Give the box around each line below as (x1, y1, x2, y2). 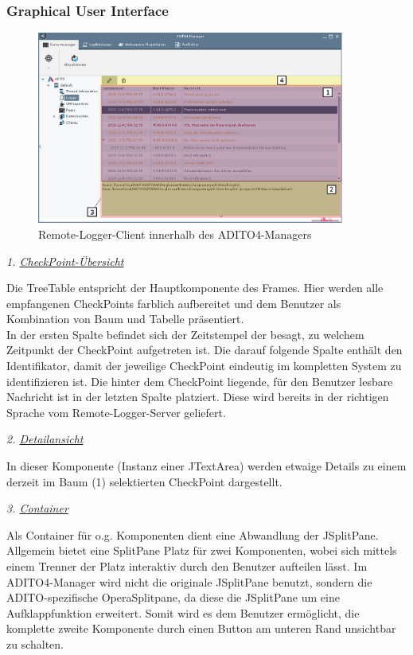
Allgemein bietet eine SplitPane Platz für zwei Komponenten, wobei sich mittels (6, 542, 397, 559)
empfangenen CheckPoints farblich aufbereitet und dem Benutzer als (6, 294, 341, 311)
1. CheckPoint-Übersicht (6, 252, 124, 269)
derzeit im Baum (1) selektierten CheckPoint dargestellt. (6, 473, 282, 489)
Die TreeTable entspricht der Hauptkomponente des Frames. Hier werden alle (6, 279, 384, 296)
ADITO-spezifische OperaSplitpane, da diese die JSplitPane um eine (6, 589, 340, 606)
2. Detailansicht (6, 431, 84, 447)
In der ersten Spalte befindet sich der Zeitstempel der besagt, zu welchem (6, 326, 364, 342)
